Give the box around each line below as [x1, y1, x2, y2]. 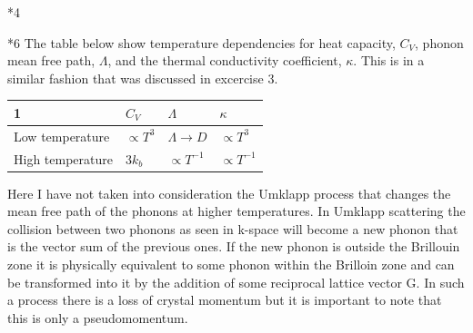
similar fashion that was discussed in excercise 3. [7, 68, 278, 87]
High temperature [14, 149, 113, 168]
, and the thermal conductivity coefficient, [107, 51, 342, 70]
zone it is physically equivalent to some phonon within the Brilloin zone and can [7, 255, 455, 274]
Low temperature [14, 126, 110, 145]
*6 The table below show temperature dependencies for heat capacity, [7, 33, 396, 52]
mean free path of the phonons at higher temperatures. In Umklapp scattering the [7, 201, 466, 220]
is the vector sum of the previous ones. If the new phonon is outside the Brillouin [7, 237, 460, 256]
